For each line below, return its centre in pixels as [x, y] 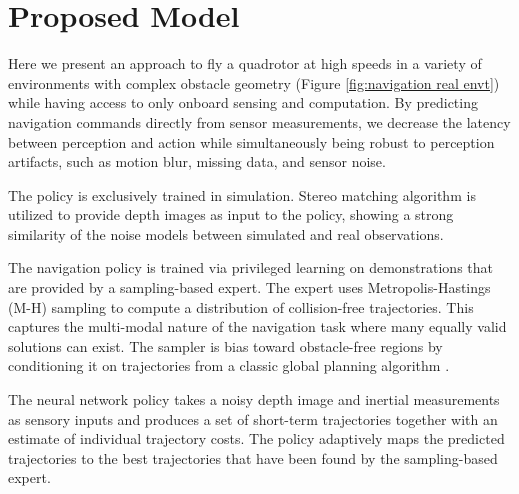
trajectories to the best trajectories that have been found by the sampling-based [253, 457]
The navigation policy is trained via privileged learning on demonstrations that [250, 267]
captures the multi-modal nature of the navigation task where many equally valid [257, 326]
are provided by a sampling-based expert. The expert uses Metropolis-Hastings [249, 287]
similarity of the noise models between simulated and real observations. [226, 233]
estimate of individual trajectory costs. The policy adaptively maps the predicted [256, 438]
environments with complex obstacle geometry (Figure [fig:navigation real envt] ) [254, 82]
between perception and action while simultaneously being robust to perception [251, 141]
